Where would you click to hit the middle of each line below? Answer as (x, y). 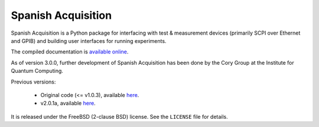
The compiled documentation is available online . (70, 52)
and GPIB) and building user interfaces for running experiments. (89, 41)
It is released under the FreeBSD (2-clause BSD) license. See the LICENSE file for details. (120, 116)
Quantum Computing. (37, 71)
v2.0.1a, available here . (68, 103)
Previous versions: (33, 82)
